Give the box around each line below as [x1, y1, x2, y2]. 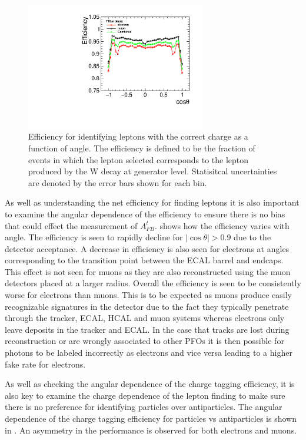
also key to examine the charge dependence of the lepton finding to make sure [5, 389, 285, 401]
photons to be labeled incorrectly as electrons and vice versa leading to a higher [5, 346, 292, 359]
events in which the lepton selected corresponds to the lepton [28, 153, 249, 166]
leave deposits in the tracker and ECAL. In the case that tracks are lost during [5, 323, 290, 335]
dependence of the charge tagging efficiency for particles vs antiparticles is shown [5, 412, 297, 424]
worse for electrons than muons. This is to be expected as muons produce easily [5, 289, 292, 301]
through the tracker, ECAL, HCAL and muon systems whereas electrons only [5, 312, 285, 324]
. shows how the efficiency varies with [154, 219, 290, 231]
